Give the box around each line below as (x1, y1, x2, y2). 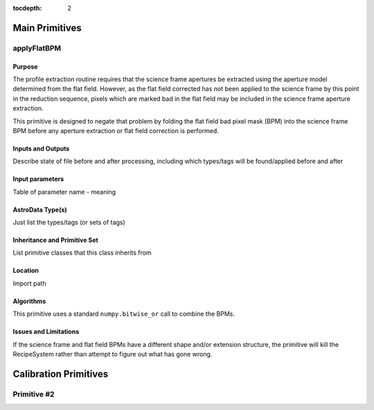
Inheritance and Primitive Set (12, 236, 98, 244)
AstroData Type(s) (12, 205, 67, 214)
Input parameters (12, 175, 64, 183)
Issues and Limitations (12, 327, 80, 336)
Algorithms (12, 297, 46, 305)
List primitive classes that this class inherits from (12, 248, 152, 257)
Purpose (12, 62, 38, 71)
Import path (12, 279, 46, 287)
